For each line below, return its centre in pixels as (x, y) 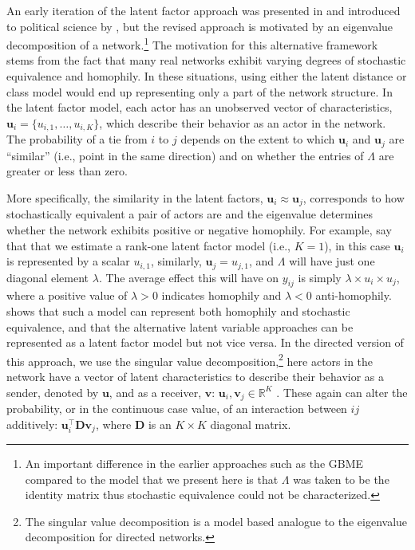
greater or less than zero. (67, 171)
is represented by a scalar (68, 261)
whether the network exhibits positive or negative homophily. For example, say (199, 229)
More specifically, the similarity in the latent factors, (135, 197)
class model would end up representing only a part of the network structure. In (200, 91)
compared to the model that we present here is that (152, 479)
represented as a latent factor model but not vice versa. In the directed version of (205, 342)
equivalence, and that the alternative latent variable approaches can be (180, 326)
